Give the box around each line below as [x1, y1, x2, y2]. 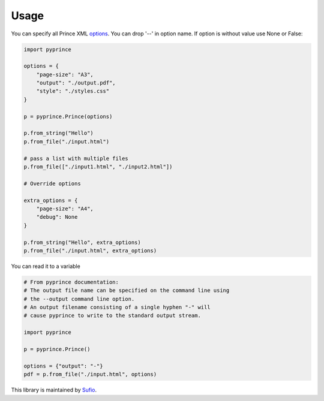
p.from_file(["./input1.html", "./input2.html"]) [23, 164, 173, 170]
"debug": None [36, 213, 78, 221]
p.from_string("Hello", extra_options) [23, 239, 141, 246]
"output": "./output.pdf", [36, 80, 116, 86]
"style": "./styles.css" [36, 88, 110, 95]
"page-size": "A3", [36, 71, 94, 78]
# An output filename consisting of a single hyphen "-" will [23, 304, 211, 311]
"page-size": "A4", [36, 205, 94, 212]
